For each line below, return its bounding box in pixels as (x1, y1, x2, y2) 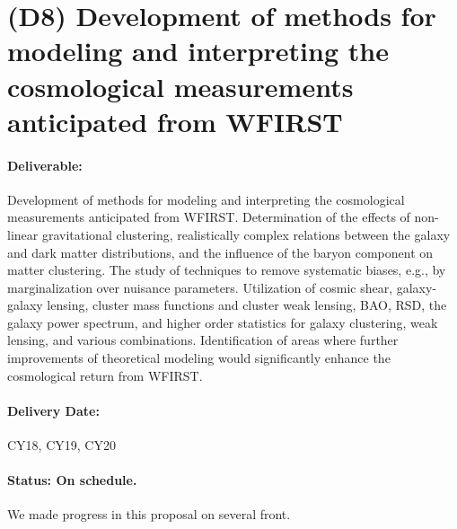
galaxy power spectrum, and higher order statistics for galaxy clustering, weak (7, 313, 438, 331)
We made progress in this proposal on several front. (7, 505, 291, 524)
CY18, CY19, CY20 (7, 436, 116, 454)
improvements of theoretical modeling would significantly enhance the (7, 348, 391, 367)
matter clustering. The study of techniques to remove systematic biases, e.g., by (7, 260, 446, 279)
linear (7, 225, 39, 243)
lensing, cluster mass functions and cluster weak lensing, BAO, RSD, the (47, 295, 447, 314)
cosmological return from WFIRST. (7, 366, 203, 384)
